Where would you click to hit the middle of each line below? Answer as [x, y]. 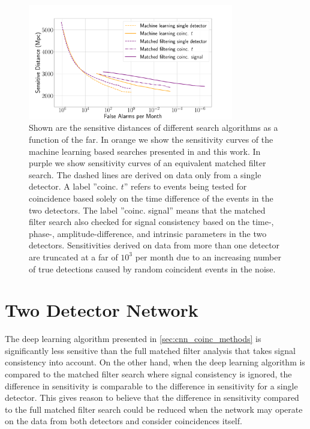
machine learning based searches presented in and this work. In [145, 151]
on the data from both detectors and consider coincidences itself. [124, 421]
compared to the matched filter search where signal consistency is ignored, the [148, 374]
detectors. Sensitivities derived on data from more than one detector [154, 245]
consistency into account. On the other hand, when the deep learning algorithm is [155, 362]
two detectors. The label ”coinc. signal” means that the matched [147, 210]
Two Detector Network [102, 310]
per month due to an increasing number [208, 256]
